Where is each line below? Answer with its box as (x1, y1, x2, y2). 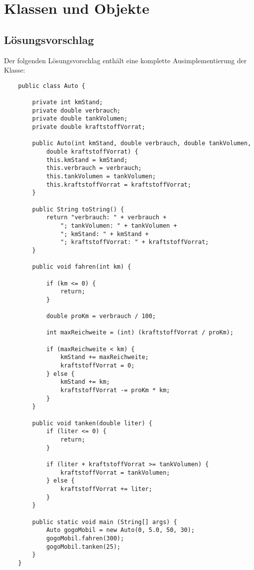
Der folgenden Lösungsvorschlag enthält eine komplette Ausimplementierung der (4, 55, 247, 65)
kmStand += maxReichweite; (60, 354, 149, 361)
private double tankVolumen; (32, 115, 128, 122)
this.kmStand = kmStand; (46, 156, 128, 163)
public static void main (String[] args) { (32, 518, 177, 526)
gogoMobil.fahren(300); (46, 534, 124, 542)
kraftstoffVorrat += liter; (60, 485, 152, 492)
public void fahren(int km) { (32, 263, 131, 271)
